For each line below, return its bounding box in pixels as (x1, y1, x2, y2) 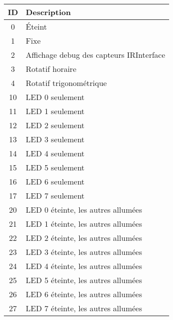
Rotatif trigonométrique (26, 77, 107, 88)
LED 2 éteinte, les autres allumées (26, 232, 142, 243)
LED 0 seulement (26, 91, 85, 102)
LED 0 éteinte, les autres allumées (26, 204, 142, 215)
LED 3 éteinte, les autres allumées (26, 246, 142, 257)
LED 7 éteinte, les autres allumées (26, 303, 142, 314)
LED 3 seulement (26, 134, 85, 145)
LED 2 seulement (26, 119, 85, 131)
